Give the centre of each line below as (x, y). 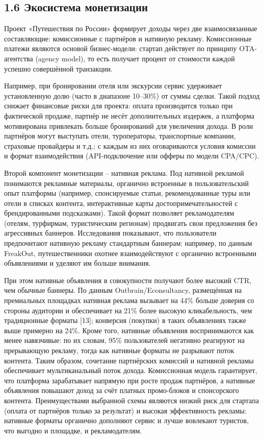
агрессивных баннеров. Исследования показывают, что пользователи (110, 233)
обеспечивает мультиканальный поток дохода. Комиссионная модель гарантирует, (131, 370)
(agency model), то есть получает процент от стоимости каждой (135, 58)
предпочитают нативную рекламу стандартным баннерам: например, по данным (128, 243)
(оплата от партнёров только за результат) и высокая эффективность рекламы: (125, 410)
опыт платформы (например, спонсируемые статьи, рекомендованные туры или (127, 193)
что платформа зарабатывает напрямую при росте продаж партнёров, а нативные (130, 380)
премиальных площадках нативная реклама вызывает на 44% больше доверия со (129, 300)
